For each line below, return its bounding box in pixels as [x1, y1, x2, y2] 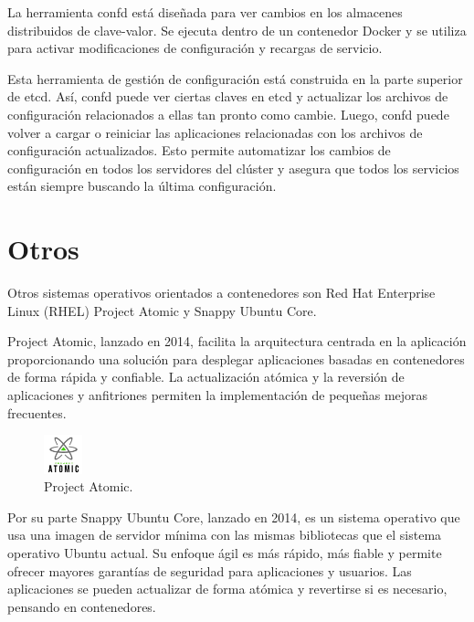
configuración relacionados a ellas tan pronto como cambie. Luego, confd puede [7, 104, 449, 123]
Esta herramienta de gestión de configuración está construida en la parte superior [7, 69, 463, 88]
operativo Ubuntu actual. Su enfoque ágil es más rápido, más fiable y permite [7, 543, 442, 562]
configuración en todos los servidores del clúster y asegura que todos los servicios [7, 158, 459, 177]
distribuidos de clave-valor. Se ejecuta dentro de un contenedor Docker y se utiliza [7, 20, 467, 39]
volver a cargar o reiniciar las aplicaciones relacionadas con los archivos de [7, 122, 423, 142]
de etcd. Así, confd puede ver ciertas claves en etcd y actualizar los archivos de [7, 87, 448, 106]
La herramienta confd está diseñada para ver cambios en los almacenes [7, 3, 403, 21]
